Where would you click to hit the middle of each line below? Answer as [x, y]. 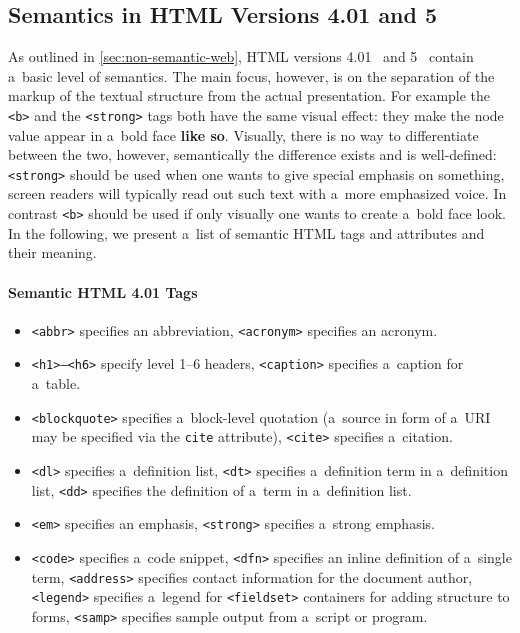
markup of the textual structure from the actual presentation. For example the [249, 95]
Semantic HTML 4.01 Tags [103, 291]
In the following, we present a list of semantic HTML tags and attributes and [246, 232]
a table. [56, 383]
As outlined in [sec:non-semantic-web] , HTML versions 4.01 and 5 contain [241, 56]
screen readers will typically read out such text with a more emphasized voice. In [257, 193]
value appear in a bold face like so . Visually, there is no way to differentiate [243, 134]
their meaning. [52, 252]
